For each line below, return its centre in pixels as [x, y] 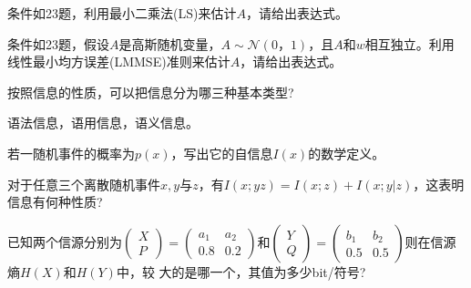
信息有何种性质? [55, 202]
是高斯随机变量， [170, 43]
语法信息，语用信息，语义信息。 [103, 123]
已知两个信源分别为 [65, 241]
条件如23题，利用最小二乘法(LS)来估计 [122, 13]
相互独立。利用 [410, 43]
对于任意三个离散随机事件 [84, 184]
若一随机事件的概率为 [71, 153]
